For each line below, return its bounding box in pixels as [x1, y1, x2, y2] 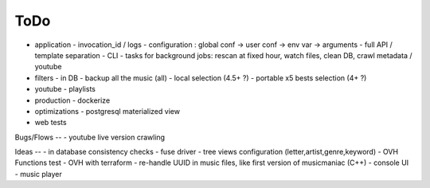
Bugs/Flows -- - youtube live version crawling [14, 132, 166, 142]
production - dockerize [34, 96, 111, 105]
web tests [34, 118, 67, 127]
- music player [14, 169, 63, 178]
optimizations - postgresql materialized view [34, 106, 181, 116]
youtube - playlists [34, 84, 96, 94]
